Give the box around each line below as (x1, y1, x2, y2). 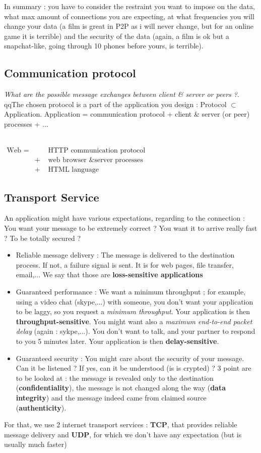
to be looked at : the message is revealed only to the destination (16, 372, 214, 383)
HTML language (48, 166, 99, 174)
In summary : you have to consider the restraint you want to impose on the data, (4, 1, 255, 11)
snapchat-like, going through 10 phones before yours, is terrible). (4, 40, 204, 51)
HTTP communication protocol (48, 147, 146, 155)
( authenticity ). (16, 402, 67, 413)
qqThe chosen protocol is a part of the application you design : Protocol (4, 98, 227, 109)
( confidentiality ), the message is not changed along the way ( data (16, 382, 226, 393)
